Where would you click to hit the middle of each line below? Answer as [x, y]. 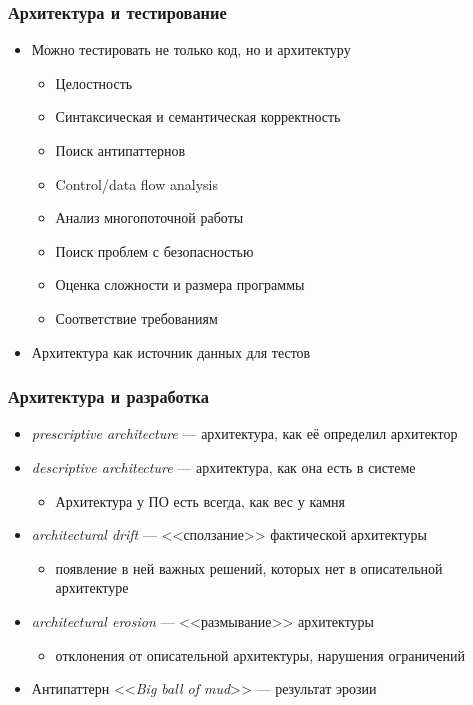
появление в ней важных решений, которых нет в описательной [249, 567]
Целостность [94, 82]
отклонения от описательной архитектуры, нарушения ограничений [260, 654]
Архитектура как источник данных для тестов [171, 351]
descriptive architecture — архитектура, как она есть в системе [223, 466]
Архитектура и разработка [108, 396]
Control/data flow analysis [136, 183]
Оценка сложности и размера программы [180, 284]
